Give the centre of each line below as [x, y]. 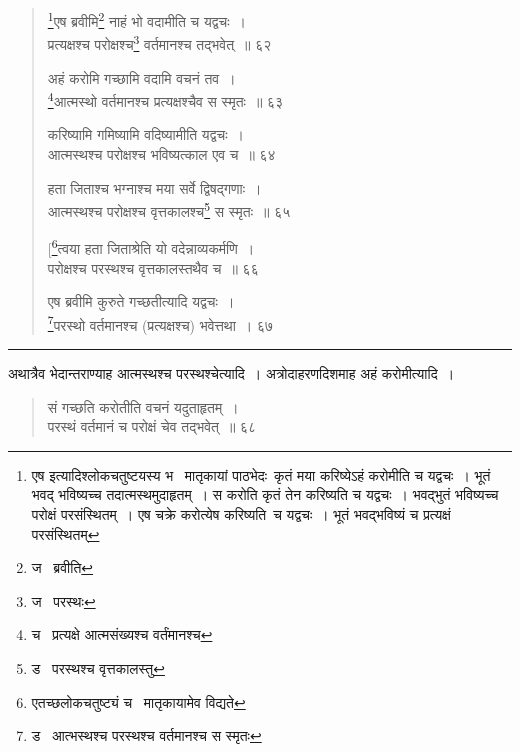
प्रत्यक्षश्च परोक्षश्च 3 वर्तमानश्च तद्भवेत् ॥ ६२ [159, 42]
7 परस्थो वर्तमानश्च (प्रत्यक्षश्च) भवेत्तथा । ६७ [160, 323]
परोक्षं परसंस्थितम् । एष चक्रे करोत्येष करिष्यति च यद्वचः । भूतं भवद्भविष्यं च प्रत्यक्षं [241, 514]
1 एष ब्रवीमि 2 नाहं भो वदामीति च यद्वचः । [146, 19]
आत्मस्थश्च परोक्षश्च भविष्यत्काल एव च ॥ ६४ [161, 153]
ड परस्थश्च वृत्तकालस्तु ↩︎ [98, 668]
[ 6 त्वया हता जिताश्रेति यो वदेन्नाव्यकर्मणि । [151, 247]
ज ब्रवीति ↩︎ [62, 567]
